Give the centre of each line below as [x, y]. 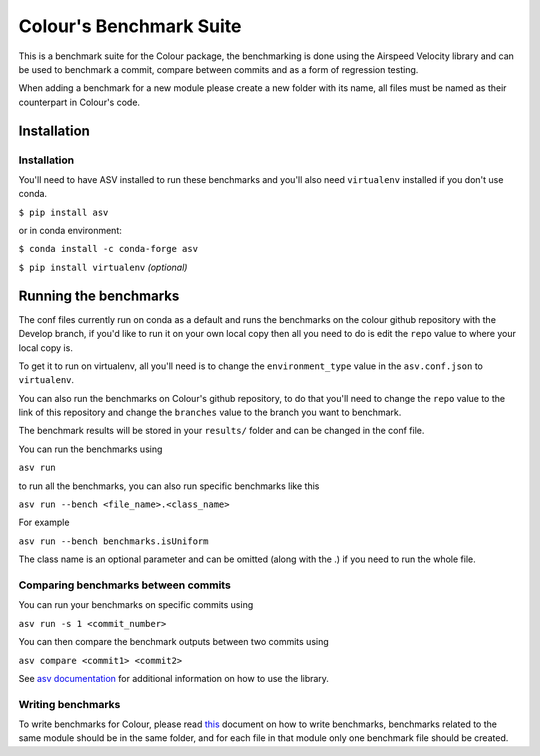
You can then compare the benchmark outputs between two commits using [173, 642]
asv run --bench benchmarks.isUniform [113, 541]
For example [44, 522]
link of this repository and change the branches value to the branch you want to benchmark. [210, 412]
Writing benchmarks [69, 704]
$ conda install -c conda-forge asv [108, 249]
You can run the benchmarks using [90, 449]
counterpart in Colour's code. [79, 102]
